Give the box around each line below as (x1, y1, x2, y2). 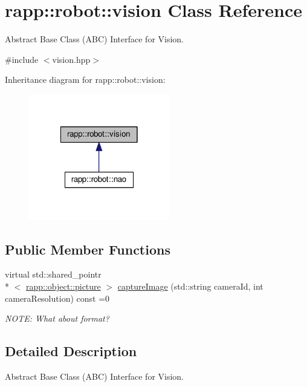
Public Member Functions (5, 239, 170, 258)
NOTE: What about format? (5, 312, 109, 325)
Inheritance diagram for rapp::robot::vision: (5, 73, 166, 86)
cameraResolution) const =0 (5, 291, 110, 304)
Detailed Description (5, 342, 137, 360)
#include (5, 53, 39, 65)
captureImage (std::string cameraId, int (117, 280, 263, 292)
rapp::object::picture (26, 280, 101, 292)
